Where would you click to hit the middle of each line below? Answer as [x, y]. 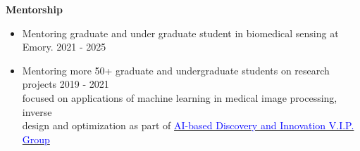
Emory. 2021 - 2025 [64, 47]
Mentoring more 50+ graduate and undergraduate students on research [176, 70]
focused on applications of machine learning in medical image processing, [180, 97]
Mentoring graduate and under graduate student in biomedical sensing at [180, 33]
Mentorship [34, 9]
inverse [37, 111]
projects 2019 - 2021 [66, 84]
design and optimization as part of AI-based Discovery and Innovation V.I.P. [188, 125]
